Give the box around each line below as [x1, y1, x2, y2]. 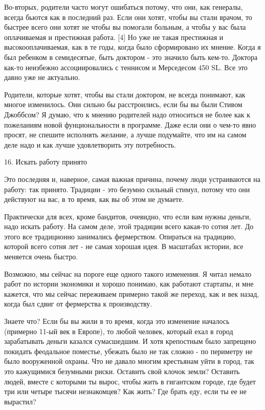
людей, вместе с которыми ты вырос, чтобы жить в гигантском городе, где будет [4, 376, 256, 386]
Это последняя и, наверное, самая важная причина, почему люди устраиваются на [4, 173, 260, 184]
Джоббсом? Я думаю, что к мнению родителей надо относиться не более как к [4, 109, 251, 119]
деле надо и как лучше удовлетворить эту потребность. [4, 139, 176, 150]
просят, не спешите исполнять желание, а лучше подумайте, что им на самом [4, 129, 247, 140]
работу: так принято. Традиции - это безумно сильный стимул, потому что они [4, 183, 250, 194]
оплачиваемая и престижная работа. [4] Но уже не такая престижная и [4, 31, 224, 42]
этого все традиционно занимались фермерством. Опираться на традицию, [4, 231, 236, 241]
